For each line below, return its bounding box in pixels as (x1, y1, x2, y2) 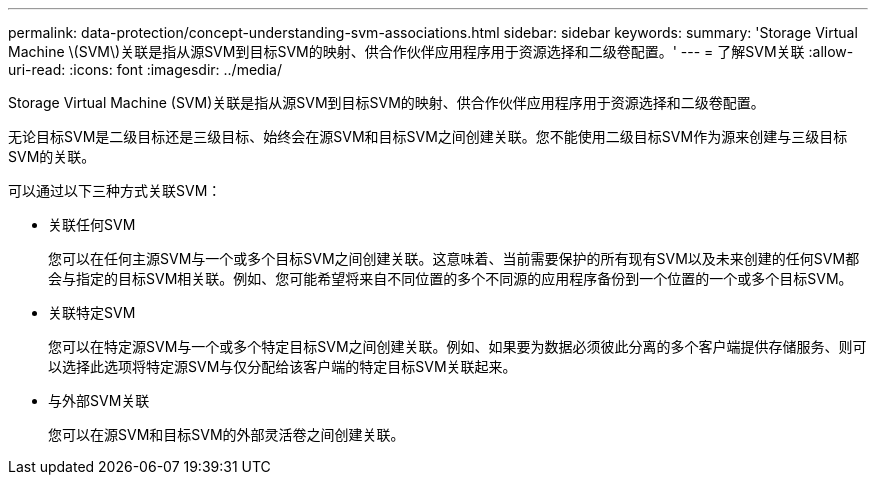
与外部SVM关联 (48, 392, 150, 409)
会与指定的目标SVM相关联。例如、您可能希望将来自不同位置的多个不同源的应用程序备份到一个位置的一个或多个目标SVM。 (48, 270, 853, 287)
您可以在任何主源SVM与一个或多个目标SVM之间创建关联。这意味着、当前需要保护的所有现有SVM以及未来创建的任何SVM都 (48, 250, 860, 267)
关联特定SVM (48, 304, 136, 321)
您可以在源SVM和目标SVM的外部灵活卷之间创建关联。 (48, 426, 405, 443)
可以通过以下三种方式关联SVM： (8, 182, 222, 199)
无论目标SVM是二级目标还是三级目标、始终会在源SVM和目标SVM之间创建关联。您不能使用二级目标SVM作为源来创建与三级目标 (8, 128, 848, 145)
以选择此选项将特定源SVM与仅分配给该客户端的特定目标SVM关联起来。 (48, 358, 517, 375)
